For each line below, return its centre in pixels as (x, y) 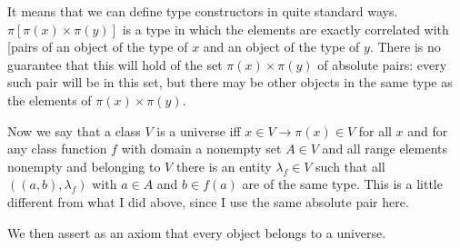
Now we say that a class (74, 130)
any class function (57, 149)
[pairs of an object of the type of (98, 47)
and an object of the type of (281, 47)
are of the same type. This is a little (342, 184)
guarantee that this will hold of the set (115, 64)
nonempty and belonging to (84, 166)
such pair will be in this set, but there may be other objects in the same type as (230, 82)
